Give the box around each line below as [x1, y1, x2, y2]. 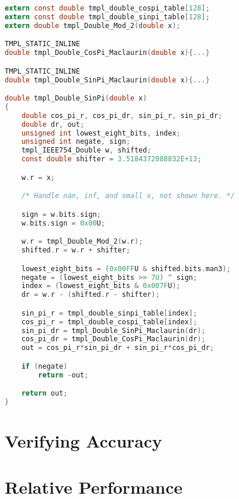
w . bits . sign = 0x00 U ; [21, 219, 105, 227]
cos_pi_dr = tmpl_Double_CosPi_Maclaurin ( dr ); [21, 335, 206, 344]
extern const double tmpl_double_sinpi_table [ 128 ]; [5, 12, 210, 21]
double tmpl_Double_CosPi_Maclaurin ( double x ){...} [5, 48, 210, 57]
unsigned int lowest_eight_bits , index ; [21, 129, 181, 137]
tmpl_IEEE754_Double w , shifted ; [21, 146, 151, 155]
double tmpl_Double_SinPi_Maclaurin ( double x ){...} [5, 75, 210, 84]
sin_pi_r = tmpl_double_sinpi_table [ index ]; [21, 309, 198, 317]
